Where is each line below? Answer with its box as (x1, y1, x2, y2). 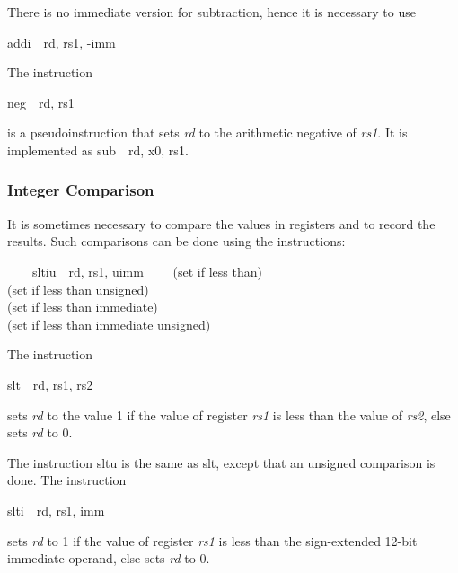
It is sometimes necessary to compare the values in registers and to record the (7, 214, 436, 233)
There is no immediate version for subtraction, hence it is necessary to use (7, 3, 416, 21)
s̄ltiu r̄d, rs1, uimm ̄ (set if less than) (31, 261, 262, 280)
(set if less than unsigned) (7, 279, 149, 298)
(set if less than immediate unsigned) (7, 314, 211, 333)
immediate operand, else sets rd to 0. (7, 549, 210, 568)
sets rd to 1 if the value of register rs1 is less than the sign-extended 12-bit (7, 531, 418, 550)
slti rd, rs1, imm (7, 500, 105, 519)
